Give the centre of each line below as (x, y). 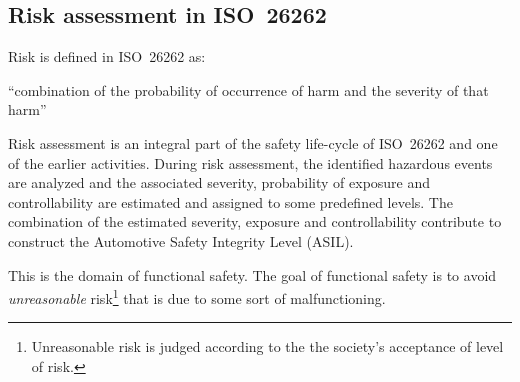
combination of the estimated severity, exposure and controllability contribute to (255, 221)
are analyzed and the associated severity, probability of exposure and (219, 182)
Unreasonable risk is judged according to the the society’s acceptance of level (267, 346)
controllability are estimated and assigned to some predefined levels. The (230, 201)
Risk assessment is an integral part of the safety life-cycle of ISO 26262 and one (253, 142)
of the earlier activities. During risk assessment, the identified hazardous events (250, 162)
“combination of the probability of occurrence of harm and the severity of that (248, 89)
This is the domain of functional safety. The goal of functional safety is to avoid (252, 274)
